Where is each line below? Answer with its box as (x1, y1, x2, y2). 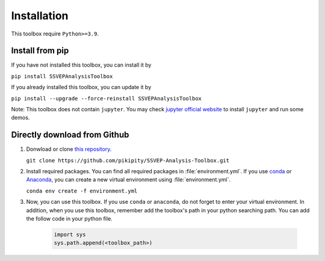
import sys (54, 232, 86, 238)
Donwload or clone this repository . (26, 146, 112, 153)
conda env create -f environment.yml (26, 187, 138, 194)
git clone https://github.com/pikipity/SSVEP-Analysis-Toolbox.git (26, 157, 230, 164)
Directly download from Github (11, 130, 129, 140)
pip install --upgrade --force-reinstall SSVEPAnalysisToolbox (11, 95, 202, 102)
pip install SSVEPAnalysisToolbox (11, 73, 113, 79)
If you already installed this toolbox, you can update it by (11, 84, 152, 91)
